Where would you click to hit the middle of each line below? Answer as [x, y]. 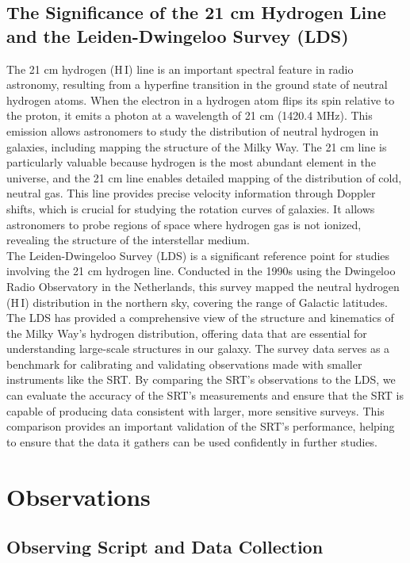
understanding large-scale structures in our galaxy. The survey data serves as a [198, 349]
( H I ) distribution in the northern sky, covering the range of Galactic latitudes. [197, 302]
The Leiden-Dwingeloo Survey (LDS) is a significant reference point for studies [198, 255]
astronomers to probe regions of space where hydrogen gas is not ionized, [184, 224]
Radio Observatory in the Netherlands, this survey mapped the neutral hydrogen [203, 286]
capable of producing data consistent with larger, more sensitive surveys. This [195, 410]
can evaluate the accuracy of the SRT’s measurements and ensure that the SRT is [205, 395]
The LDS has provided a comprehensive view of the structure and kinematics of [200, 318]
